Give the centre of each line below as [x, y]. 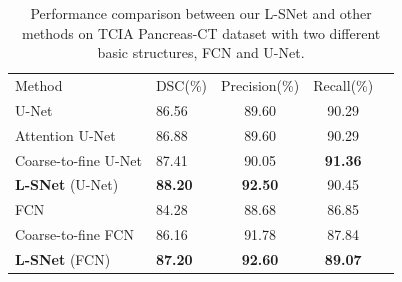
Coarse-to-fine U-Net [78, 159]
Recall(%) [343, 85]
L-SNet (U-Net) [67, 184]
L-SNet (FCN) [63, 258]
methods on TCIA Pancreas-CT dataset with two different [201, 32]
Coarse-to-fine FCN [74, 234]
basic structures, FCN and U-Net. [201, 52]
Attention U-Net [65, 134]
